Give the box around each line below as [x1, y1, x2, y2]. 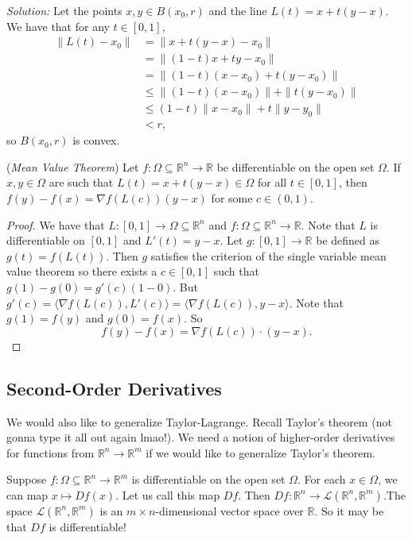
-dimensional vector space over [155, 502, 304, 519]
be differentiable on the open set [216, 158, 375, 175]
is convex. [72, 132, 120, 148]
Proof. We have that [6, 216, 105, 233]
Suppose [6, 471, 47, 488]
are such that [49, 174, 114, 191]
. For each [297, 471, 346, 488]
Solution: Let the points [6, 2, 122, 18]
